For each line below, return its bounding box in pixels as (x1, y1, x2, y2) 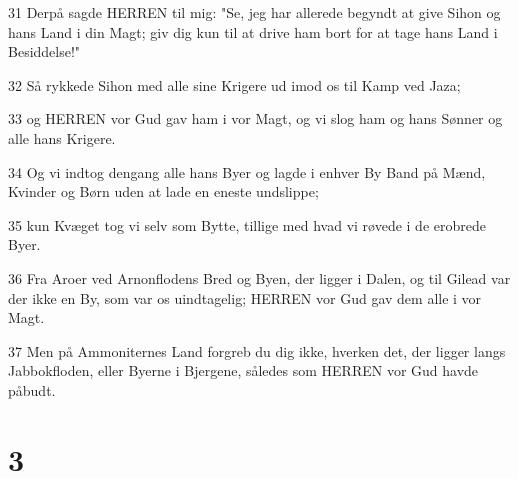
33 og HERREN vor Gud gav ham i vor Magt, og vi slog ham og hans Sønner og (8, 108, 503, 129)
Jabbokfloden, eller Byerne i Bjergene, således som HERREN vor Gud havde (8, 360, 479, 381)
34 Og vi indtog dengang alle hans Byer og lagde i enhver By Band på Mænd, (8, 161, 486, 182)
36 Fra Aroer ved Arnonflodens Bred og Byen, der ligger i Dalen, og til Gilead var (8, 267, 511, 288)
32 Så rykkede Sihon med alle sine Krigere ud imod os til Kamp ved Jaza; (8, 74, 461, 95)
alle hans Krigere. (8, 127, 116, 148)
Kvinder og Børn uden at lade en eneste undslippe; (8, 181, 319, 202)
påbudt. (8, 379, 56, 400)
